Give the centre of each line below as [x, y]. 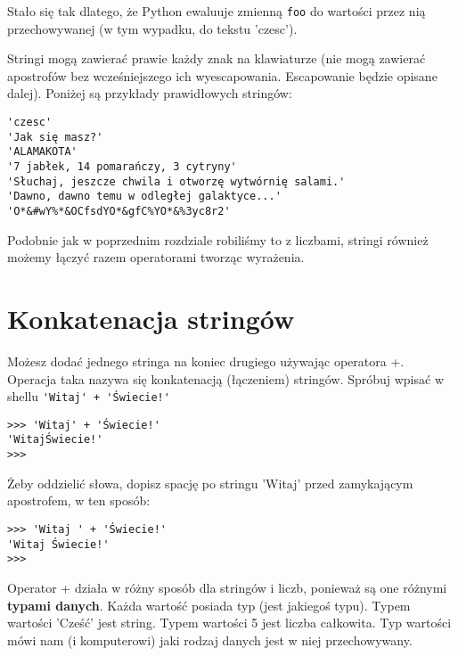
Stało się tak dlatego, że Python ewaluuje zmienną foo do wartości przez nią [217, 11]
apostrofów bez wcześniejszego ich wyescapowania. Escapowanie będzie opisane [222, 75]
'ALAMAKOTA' [42, 152]
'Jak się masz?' [55, 137]
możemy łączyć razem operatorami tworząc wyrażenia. [156, 257]
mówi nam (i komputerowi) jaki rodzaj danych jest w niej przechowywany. [210, 640]
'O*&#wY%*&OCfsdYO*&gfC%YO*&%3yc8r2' [119, 211]
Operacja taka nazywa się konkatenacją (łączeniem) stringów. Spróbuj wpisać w [225, 378]
